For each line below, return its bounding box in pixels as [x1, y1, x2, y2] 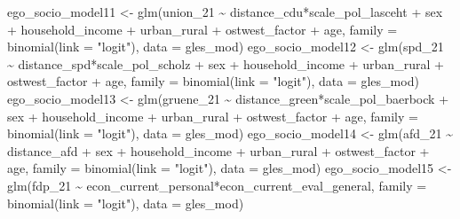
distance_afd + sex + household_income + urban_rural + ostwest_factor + [7, 141, 430, 160]
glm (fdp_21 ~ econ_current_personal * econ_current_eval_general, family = [7, 176, 427, 194]
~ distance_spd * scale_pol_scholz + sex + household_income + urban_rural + [7, 54, 444, 73]
